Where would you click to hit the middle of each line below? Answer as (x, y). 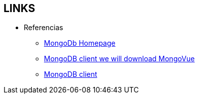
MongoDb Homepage (80, 43)
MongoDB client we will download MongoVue (119, 59)
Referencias (44, 28)
